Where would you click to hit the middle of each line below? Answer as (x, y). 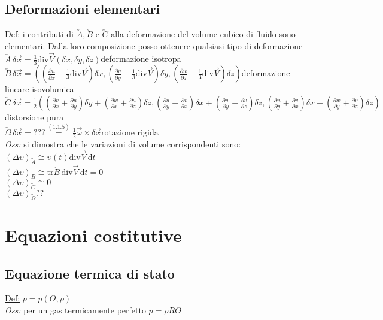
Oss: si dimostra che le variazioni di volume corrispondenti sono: (123, 144)
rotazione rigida (130, 132)
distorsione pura (34, 117)
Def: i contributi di (39, 34)
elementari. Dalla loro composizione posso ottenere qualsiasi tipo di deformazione (154, 45)
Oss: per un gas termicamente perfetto (75, 310)
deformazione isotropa (141, 58)
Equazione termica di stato (90, 273)
